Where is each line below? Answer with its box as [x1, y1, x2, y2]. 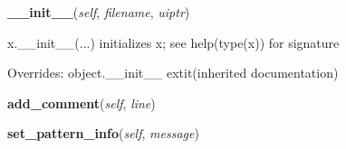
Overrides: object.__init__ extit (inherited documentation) [7, 63, 339, 82]
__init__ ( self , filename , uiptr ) [7, 3, 190, 21]
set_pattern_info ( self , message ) [7, 124, 199, 143]
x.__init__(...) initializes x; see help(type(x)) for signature [7, 33, 340, 51]
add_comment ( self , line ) [7, 93, 156, 112]
